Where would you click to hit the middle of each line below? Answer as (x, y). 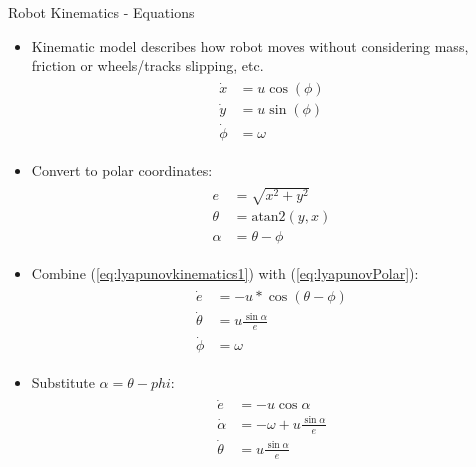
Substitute (63, 382)
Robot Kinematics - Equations (101, 12)
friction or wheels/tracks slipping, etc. (147, 65)
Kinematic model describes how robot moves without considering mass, (250, 45)
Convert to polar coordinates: (122, 170)
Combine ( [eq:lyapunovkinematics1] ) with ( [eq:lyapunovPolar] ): (225, 273)
